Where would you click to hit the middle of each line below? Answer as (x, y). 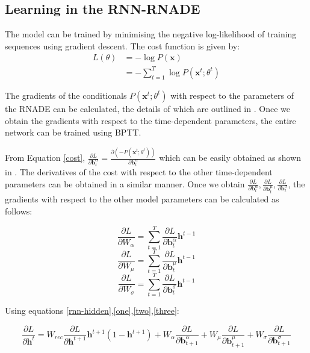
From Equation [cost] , (45, 158)
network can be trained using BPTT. (73, 132)
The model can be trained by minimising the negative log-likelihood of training (151, 34)
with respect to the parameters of (232, 95)
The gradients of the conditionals (66, 95)
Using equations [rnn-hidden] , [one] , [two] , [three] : (92, 310)
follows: (19, 211)
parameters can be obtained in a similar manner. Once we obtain (125, 183)
